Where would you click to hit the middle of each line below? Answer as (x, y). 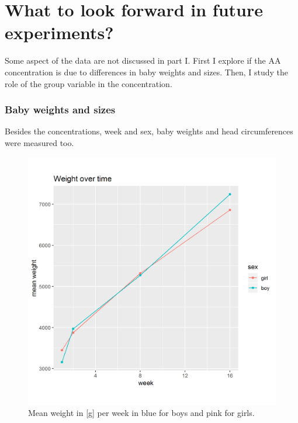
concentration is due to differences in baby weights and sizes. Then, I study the (147, 72)
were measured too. (39, 142)
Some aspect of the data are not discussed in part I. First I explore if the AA (143, 60)
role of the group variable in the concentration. (89, 83)
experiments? (59, 32)
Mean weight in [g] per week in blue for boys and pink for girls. (141, 413)
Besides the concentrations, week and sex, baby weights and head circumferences (149, 131)
